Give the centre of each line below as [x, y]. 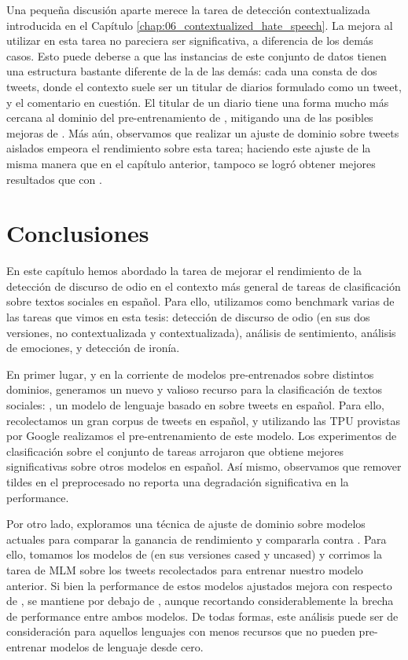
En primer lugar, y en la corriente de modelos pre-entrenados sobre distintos [190, 374]
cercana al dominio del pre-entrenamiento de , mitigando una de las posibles [190, 117]
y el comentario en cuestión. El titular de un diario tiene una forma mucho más [198, 102]
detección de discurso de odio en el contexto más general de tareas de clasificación [204, 286]
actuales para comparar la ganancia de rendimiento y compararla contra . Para [197, 539]
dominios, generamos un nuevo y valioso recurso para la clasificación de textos [195, 389]
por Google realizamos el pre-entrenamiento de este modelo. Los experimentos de [202, 436]
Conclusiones [78, 233]
